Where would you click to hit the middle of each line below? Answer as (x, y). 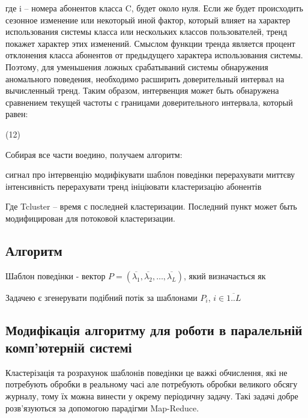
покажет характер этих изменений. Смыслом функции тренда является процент (150, 43)
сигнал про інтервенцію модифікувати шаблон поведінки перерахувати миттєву (150, 174)
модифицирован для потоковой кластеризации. (90, 218)
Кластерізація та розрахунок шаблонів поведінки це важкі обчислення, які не (146, 372)
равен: (17, 114)
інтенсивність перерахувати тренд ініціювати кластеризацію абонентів (134, 186)
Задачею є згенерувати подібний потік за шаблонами (101, 297)
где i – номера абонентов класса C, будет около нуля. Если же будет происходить (154, 8)
